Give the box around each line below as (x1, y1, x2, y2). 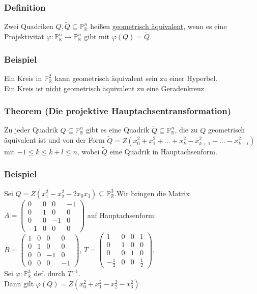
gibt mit (84, 31, 110, 42)
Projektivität (4, 31, 44, 42)
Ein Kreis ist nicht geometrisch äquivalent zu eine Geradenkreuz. (4, 83, 206, 93)
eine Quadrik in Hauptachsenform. (109, 146, 217, 156)
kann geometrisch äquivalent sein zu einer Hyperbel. (54, 73, 218, 84)
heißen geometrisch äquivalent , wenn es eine (90, 21, 227, 32)
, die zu (175, 124, 198, 135)
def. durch (34, 268, 66, 279)
